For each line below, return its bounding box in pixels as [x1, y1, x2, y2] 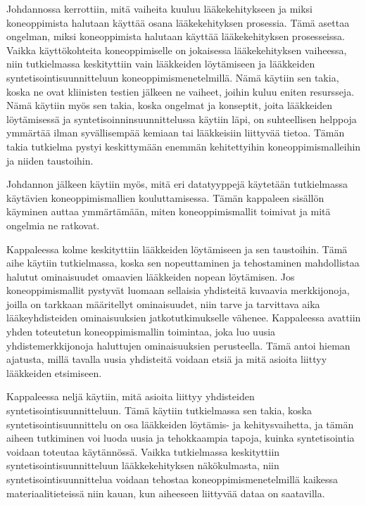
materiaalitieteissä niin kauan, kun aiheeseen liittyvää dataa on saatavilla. [6, 485, 325, 500]
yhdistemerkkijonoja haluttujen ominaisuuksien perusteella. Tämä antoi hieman [6, 338, 351, 352]
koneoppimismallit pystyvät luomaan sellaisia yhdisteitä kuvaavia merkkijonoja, [6, 283, 350, 298]
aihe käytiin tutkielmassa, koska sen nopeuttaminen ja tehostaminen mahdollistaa [6, 255, 360, 270]
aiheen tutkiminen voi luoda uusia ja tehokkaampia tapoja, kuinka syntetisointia [6, 430, 355, 445]
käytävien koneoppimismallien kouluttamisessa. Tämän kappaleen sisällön [6, 190, 324, 205]
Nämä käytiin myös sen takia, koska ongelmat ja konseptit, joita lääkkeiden [6, 98, 333, 113]
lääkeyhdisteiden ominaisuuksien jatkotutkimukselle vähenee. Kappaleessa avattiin [6, 310, 361, 325]
